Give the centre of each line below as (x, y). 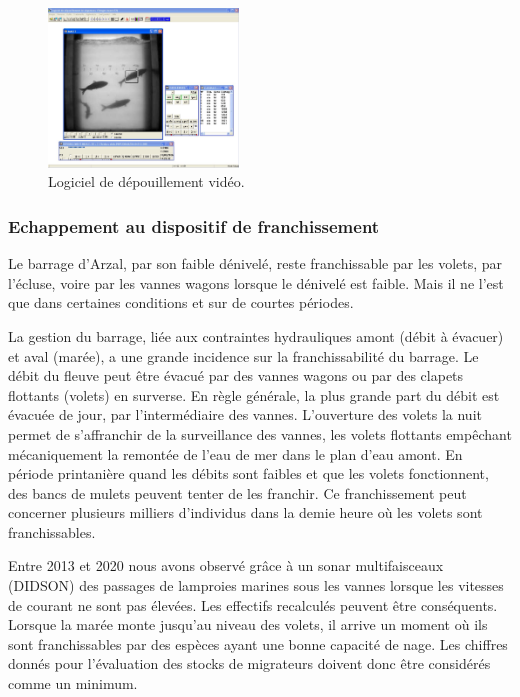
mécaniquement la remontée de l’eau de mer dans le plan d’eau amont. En (235, 453)
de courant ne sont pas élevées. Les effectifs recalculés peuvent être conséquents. (253, 604)
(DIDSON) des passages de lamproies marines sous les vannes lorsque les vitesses (256, 585)
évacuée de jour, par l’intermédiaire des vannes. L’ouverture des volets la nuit (245, 414)
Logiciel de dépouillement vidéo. (146, 181)
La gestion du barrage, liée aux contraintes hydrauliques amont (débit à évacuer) (256, 335)
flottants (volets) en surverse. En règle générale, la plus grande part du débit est (254, 394)
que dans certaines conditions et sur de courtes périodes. (181, 302)
